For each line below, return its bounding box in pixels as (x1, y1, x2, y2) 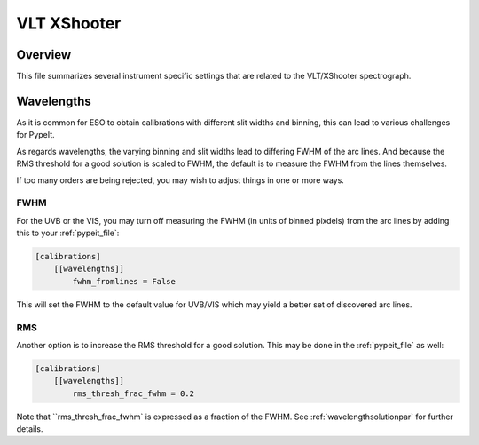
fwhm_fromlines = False (72, 276, 177, 286)
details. (16, 424, 43, 434)
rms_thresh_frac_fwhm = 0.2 (72, 388, 195, 399)
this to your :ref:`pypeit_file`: (16, 227, 120, 239)
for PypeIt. (16, 130, 55, 140)
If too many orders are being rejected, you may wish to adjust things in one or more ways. (16, 174, 345, 186)
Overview (16, 47, 72, 62)
